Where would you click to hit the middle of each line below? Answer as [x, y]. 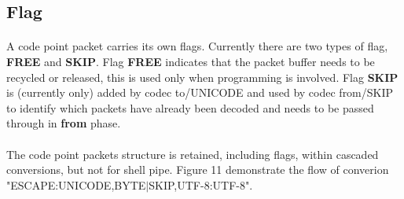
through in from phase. [64, 123]
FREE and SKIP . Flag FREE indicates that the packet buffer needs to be [191, 61]
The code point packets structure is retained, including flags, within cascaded [193, 154]
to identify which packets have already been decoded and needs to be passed [190, 107]
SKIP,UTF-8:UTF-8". [201, 184]
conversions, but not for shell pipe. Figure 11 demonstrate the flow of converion [198, 170]
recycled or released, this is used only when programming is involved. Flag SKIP [202, 77]
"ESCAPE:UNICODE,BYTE [76, 184]
